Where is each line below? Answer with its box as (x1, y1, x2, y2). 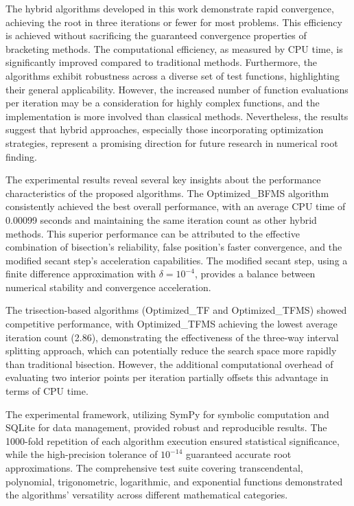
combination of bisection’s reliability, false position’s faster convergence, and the (5, 240, 342, 254)
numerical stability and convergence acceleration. (5, 279, 211, 294)
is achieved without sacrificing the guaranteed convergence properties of (5, 28, 307, 43)
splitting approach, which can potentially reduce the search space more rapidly (5, 343, 337, 358)
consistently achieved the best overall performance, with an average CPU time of (5, 199, 346, 214)
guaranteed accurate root (185, 447, 292, 461)
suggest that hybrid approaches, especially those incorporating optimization (5, 122, 324, 137)
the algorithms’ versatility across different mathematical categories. (5, 487, 288, 502)
